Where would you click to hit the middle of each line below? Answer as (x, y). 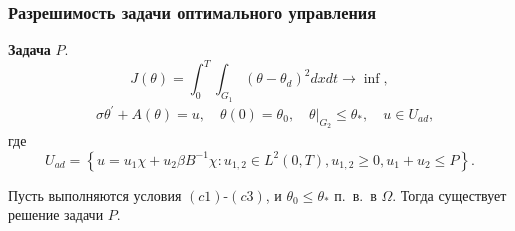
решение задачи (56, 214)
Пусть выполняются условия (95, 194)
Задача (29, 49)
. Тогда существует (449, 194)
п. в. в (355, 194)
